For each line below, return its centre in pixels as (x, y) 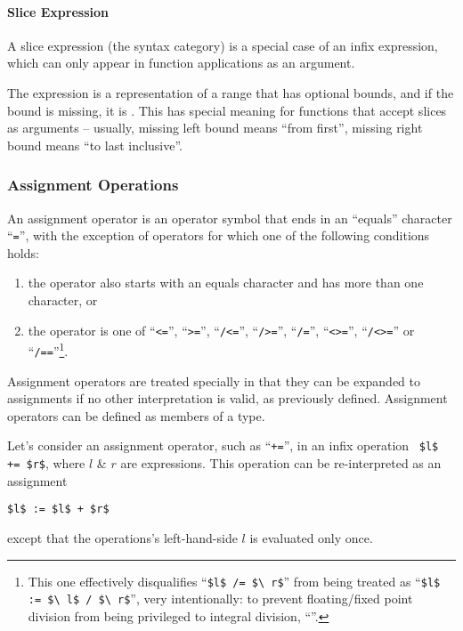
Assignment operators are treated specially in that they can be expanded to (214, 380)
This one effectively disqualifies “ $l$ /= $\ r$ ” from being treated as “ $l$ (234, 581)
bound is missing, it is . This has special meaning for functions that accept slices (227, 110)
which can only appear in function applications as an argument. (181, 63)
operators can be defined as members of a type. (136, 415)
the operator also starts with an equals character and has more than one (226, 283)
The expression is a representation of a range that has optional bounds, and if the (231, 92)
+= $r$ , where (46, 463)
